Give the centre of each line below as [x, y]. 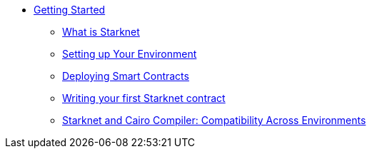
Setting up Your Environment [130, 54]
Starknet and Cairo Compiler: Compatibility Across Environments [214, 120]
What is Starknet [101, 32]
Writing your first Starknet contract [144, 98]
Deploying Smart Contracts [126, 76]
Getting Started [70, 10]
